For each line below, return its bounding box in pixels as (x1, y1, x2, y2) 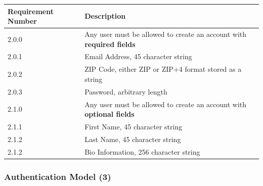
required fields (84, 38, 136, 49)
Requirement (8, 6, 54, 16)
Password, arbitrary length (84, 86, 167, 97)
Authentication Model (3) (4, 170, 111, 182)
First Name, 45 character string (84, 121, 183, 131)
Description (84, 11, 126, 21)
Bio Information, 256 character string (84, 146, 200, 157)
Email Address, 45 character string (84, 51, 192, 62)
